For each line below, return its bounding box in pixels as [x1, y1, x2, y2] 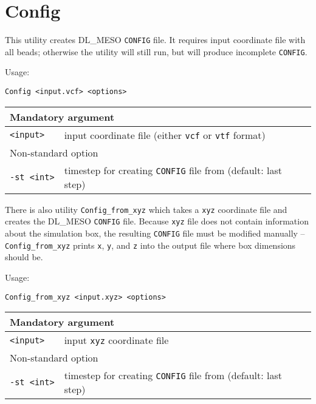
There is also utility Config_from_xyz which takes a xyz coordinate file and [5, 203, 287, 215]
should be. [5, 251, 43, 263]
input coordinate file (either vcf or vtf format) [64, 127, 266, 142]
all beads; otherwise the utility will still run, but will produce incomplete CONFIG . [5, 45, 307, 58]
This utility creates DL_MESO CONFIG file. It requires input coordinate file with [5, 33, 306, 46]
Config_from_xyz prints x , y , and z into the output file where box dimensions [5, 238, 296, 251]
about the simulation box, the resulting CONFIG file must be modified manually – [5, 227, 305, 239]
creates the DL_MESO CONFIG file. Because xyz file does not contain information [5, 215, 309, 227]
